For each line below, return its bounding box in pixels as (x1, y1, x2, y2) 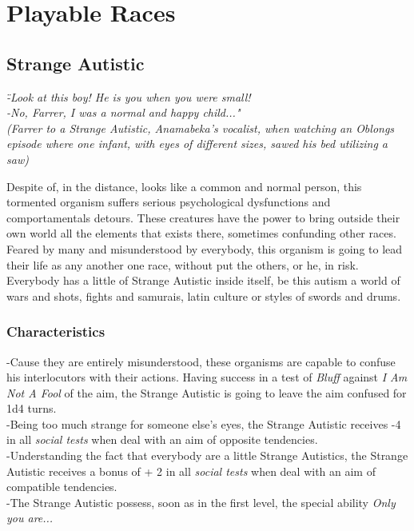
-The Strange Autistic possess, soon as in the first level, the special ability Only (6, 493, 396, 510)
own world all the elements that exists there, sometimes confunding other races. (6, 225, 396, 242)
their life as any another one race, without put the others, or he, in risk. (6, 256, 359, 273)
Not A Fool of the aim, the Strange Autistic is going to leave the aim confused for (6, 384, 407, 401)
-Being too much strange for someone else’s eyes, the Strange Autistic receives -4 (6, 415, 401, 432)
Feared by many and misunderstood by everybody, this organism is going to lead (6, 240, 403, 257)
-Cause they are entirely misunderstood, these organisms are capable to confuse (6, 353, 396, 369)
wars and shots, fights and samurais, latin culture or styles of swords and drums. (6, 287, 401, 304)
